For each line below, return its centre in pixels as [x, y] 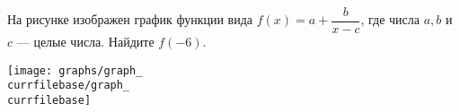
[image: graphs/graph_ [75, 70]
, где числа [390, 19]
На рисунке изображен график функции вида [130, 19]
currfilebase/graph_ [69, 86]
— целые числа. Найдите [85, 42]
